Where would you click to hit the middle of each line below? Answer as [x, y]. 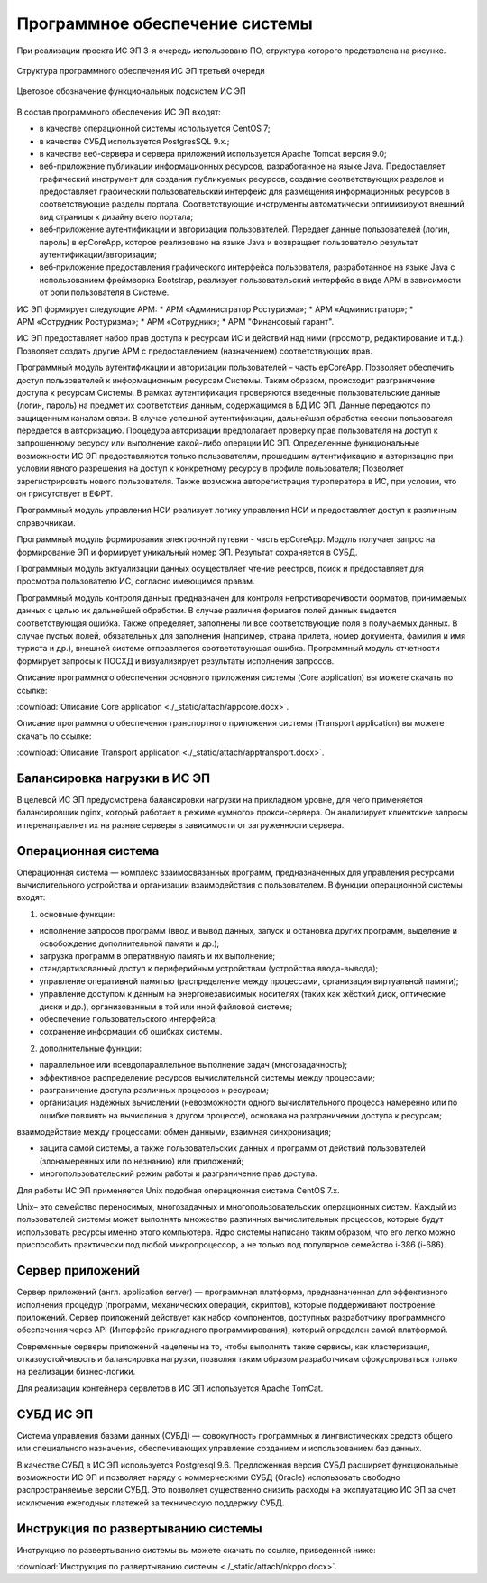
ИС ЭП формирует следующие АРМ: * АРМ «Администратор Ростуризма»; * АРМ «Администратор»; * [215, 309]
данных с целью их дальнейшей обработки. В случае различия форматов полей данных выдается [207, 611]
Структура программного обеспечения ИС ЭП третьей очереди [141, 70]
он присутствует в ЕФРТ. [64, 494]
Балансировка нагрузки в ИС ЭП [114, 778]
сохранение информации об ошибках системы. [131, 1032]
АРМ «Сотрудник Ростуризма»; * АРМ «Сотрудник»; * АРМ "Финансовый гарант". [175, 321]
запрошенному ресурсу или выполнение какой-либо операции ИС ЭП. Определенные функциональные [218, 443]
